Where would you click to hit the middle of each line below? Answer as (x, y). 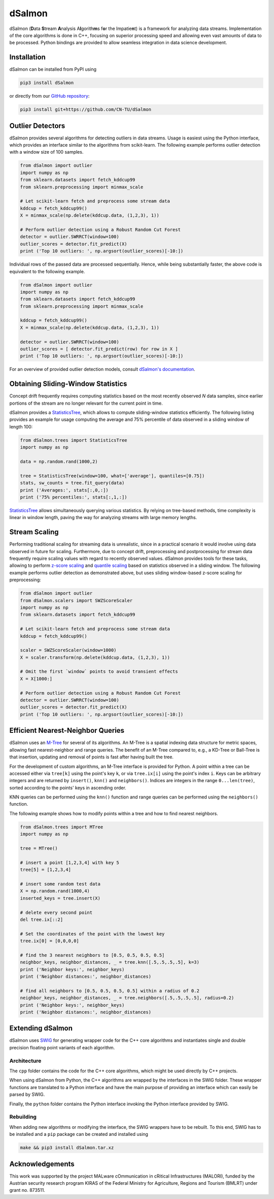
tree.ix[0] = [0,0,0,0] (50, 941)
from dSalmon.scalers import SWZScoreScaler (76, 600)
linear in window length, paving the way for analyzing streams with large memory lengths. (103, 518)
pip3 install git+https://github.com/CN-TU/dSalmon (86, 110)
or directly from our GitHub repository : (49, 96)
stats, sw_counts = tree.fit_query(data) (72, 483)
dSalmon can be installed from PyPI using (53, 69)
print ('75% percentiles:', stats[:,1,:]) (74, 497)
